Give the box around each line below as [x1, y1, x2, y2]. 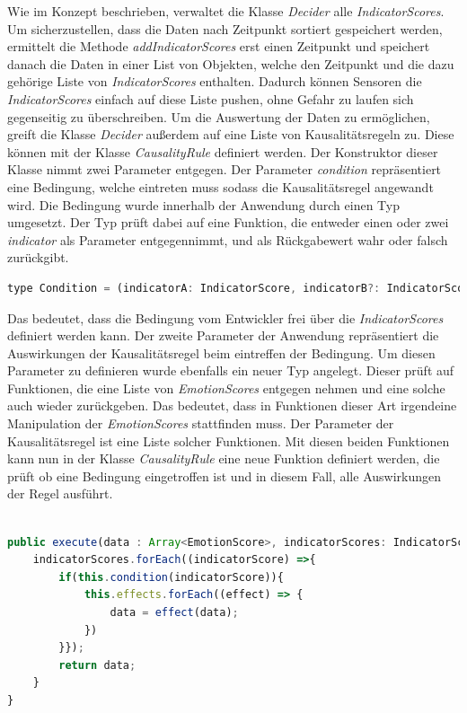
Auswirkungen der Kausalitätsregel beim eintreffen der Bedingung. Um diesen [7, 343, 436, 362]
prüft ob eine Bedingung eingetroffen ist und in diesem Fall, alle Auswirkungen [7, 466, 441, 485]
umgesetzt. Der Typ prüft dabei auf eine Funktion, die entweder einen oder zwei [7, 213, 449, 232]
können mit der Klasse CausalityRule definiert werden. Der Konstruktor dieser [7, 142, 438, 161]
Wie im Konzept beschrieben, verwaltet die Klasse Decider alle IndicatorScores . [7, 2, 445, 20]
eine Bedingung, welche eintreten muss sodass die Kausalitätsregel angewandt [7, 177, 434, 196]
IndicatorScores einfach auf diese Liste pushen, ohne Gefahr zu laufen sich [7, 89, 414, 108]
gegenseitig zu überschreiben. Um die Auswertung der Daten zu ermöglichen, [7, 107, 430, 126]
